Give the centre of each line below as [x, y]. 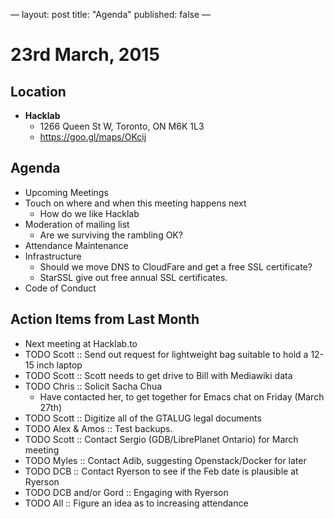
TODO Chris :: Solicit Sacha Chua [93, 386]
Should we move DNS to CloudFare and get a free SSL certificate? [176, 266]
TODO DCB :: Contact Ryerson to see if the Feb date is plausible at [161, 471]
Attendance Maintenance [76, 245]
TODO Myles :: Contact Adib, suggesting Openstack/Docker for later [165, 460]
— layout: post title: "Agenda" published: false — [111, 14]
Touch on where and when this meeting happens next [135, 203]
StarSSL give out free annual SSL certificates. [133, 277]
